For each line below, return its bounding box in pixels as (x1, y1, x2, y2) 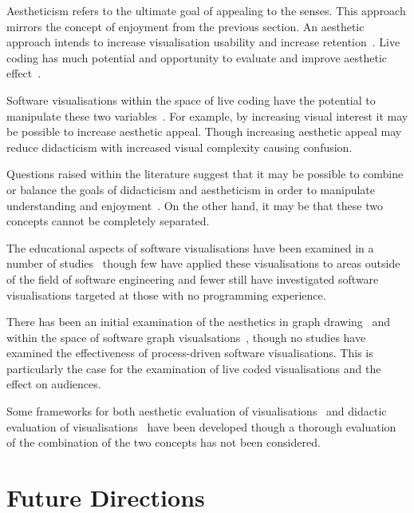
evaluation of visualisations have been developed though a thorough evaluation (6, 418, 396, 435)
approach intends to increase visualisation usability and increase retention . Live (6, 34, 400, 50)
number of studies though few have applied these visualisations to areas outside (6, 255, 400, 272)
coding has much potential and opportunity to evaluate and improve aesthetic (6, 49, 388, 66)
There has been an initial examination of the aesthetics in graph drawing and (6, 313, 391, 330)
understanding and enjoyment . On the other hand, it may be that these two (6, 197, 383, 213)
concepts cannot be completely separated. (6, 213, 210, 229)
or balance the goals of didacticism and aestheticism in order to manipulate (6, 181, 376, 197)
